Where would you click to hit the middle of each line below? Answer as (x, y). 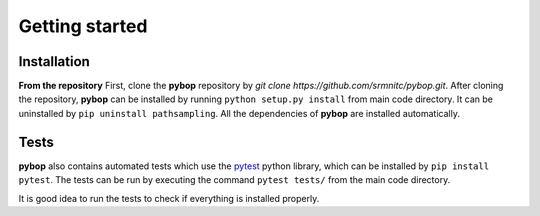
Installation (54, 61)
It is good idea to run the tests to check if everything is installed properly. (169, 198)
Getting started (83, 26)
